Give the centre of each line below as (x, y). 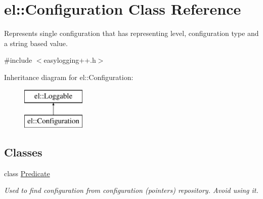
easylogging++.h (70, 60)
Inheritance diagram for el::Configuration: (69, 77)
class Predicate (27, 173)
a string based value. (36, 43)
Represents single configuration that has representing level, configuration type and (131, 33)
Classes (23, 152)
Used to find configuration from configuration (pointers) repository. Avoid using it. (131, 190)
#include (18, 60)
